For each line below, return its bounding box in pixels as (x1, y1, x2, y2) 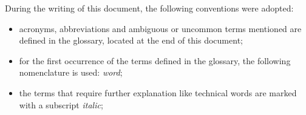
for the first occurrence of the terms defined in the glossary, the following (19, 54, 291, 67)
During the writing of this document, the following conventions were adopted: (5, 2, 294, 14)
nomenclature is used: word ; (19, 66, 123, 79)
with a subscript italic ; (19, 98, 103, 111)
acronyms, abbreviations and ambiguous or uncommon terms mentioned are (19, 22, 302, 34)
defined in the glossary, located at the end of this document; (19, 34, 243, 47)
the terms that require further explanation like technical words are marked (19, 86, 297, 99)
